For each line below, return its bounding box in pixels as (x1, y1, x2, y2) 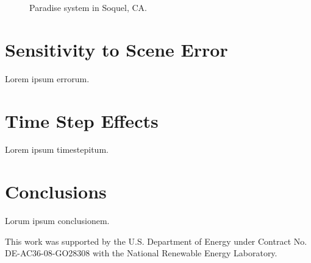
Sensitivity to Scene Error (5, 37, 228, 61)
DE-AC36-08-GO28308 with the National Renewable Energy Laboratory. (5, 247, 277, 259)
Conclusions (5, 179, 107, 204)
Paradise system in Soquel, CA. (29, 1, 147, 13)
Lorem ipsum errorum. (5, 72, 90, 85)
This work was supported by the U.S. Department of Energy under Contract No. (5, 234, 307, 247)
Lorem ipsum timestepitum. (5, 143, 109, 156)
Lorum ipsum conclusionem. (5, 214, 110, 227)
